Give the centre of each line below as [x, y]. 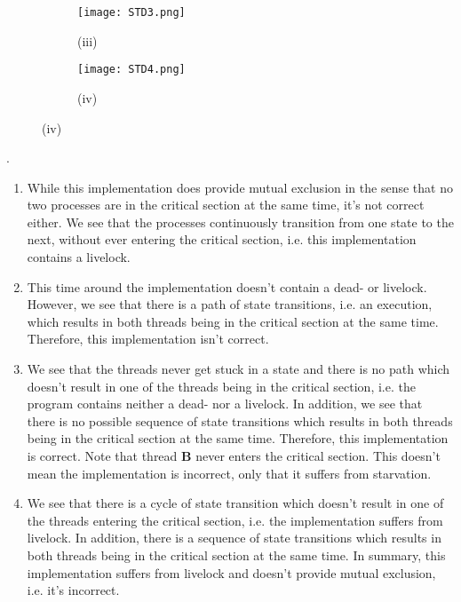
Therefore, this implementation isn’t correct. [148, 339]
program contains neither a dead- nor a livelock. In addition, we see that [225, 404]
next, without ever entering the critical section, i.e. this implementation [222, 239]
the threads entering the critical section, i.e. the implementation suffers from [235, 520]
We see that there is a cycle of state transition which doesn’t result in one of [235, 503]
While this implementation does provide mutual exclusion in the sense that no [240, 187]
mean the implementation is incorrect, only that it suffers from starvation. [229, 473]
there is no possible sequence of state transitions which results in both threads [240, 420]
